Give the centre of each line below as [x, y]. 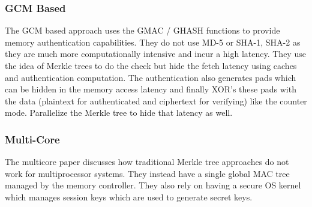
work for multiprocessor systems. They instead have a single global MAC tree [147, 173]
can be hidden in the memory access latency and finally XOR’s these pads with [151, 89]
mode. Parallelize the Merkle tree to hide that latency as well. [119, 112]
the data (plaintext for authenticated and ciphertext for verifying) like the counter [156, 100]
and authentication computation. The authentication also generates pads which [151, 77]
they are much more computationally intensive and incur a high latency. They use [155, 54]
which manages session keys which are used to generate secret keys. [129, 196]
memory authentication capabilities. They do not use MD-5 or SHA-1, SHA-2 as [153, 42]
